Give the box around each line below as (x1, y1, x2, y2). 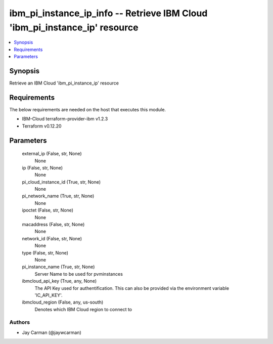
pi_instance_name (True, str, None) (22, 264, 95, 270)
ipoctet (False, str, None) (22, 207, 73, 213)
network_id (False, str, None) (22, 235, 82, 241)
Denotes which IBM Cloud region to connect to (34, 306, 132, 312)
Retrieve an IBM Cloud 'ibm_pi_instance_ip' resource (9, 80, 119, 86)
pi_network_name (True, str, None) (22, 193, 95, 199)
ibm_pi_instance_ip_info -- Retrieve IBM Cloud (9, 8, 208, 19)
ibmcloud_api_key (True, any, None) (22, 278, 97, 284)
